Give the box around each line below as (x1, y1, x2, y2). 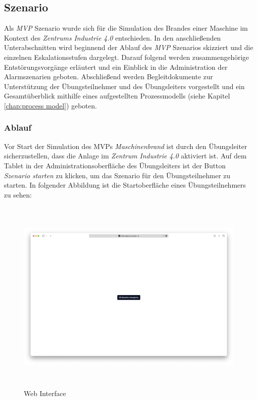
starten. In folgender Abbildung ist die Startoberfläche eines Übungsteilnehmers (4, 180, 246, 190)
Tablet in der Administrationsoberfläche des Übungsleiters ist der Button (4, 160, 226, 170)
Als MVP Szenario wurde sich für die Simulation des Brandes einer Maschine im (4, 23, 248, 33)
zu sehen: (4, 189, 32, 200)
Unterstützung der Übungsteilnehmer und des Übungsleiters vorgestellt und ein (4, 81, 245, 91)
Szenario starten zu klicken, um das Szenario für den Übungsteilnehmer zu (4, 170, 231, 180)
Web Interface (24, 388, 66, 399)
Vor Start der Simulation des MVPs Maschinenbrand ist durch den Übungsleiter (4, 141, 247, 151)
